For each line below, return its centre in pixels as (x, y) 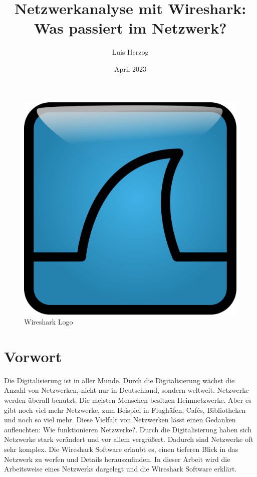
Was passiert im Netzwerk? (130, 28)
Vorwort (33, 356)
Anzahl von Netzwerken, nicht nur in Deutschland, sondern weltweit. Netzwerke (126, 390)
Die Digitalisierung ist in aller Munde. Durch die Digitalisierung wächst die (119, 380)
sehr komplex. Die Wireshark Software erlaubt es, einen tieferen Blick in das (121, 449)
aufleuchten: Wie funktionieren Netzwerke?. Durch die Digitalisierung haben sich (128, 429)
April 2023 (130, 68)
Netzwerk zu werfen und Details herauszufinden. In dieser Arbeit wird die (117, 459)
